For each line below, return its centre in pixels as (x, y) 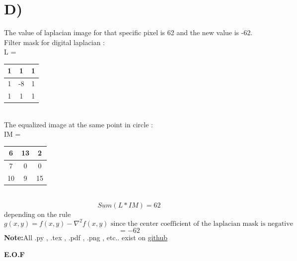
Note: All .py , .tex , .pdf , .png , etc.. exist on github (86, 237)
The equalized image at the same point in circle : (78, 124)
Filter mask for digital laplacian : (54, 42)
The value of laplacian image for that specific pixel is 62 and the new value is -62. (128, 32)
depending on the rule (37, 214)
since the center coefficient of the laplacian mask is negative (202, 224)
